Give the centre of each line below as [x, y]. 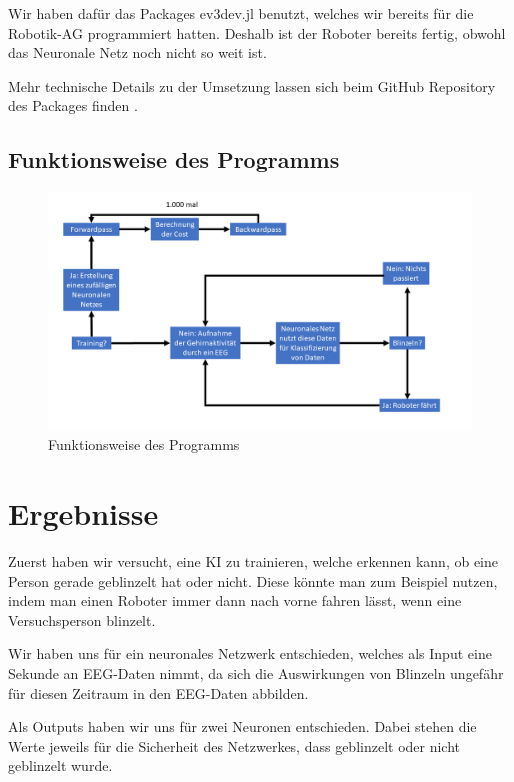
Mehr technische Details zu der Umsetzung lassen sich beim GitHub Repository [252, 85]
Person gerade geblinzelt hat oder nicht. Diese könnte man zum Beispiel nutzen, [253, 580]
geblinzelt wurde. [60, 765]
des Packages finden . [73, 105]
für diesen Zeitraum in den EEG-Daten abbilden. [158, 692]
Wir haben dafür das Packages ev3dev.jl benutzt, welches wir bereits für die [241, 13]
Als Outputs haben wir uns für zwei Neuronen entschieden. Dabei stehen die [242, 726]
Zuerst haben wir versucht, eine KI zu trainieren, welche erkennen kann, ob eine [253, 560]
